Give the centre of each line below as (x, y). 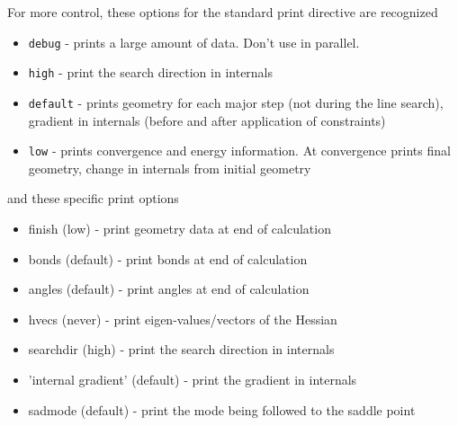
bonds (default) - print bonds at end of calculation (168, 258)
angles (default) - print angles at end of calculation (169, 289)
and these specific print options (93, 198)
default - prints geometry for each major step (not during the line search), (236, 102)
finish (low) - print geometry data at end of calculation (180, 228)
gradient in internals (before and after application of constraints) (207, 120)
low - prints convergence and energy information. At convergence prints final (239, 151)
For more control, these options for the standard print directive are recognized (223, 12)
